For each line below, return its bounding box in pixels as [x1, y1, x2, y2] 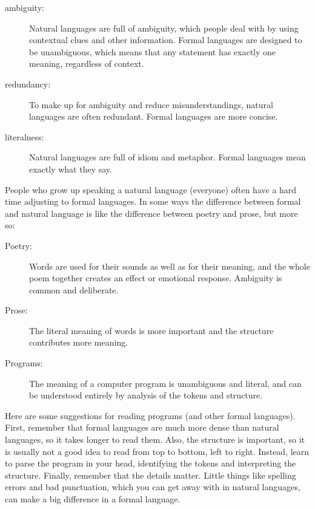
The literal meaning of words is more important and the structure [29, 324, 274, 336]
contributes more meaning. [29, 336, 128, 349]
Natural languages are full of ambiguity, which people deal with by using [29, 21, 299, 34]
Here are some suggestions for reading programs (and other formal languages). [5, 409, 296, 422]
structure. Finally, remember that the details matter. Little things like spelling [5, 468, 296, 481]
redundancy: [5, 77, 51, 90]
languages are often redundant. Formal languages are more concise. [29, 110, 278, 123]
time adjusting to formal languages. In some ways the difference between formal [5, 195, 301, 208]
